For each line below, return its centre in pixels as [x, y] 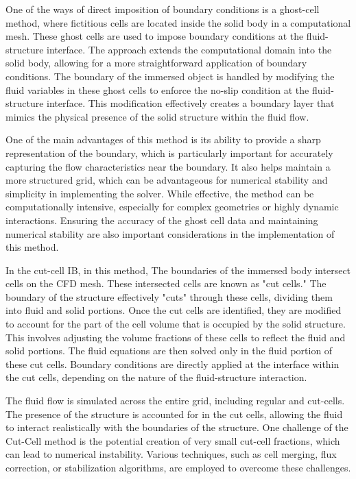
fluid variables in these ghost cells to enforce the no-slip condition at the [157, 89]
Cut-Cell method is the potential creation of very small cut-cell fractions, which [173, 440]
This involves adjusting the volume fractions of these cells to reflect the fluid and [176, 337]
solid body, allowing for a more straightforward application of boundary [156, 63]
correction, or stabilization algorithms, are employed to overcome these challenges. [178, 467]
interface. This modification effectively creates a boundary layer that [191, 103]
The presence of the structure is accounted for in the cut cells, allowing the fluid [174, 414]
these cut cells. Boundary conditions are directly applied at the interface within [173, 364]
